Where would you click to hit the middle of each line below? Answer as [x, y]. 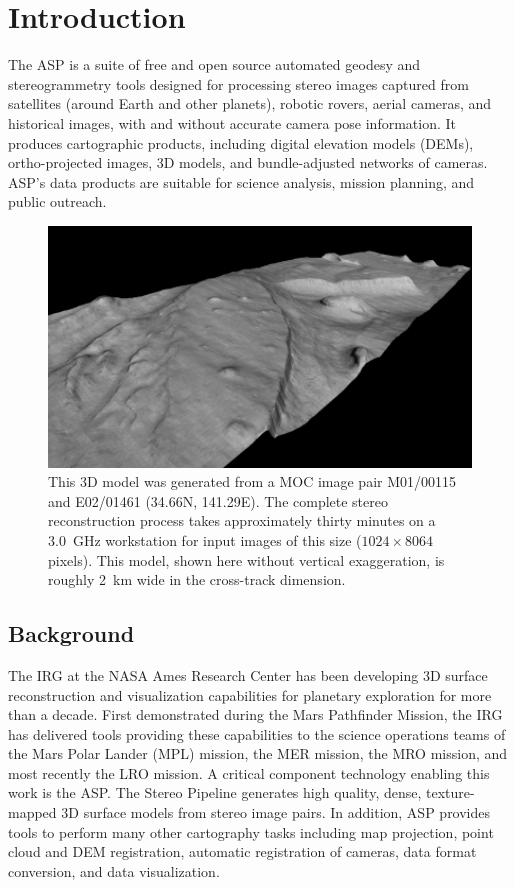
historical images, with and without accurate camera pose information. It [232, 122]
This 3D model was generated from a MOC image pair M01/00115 [252, 481]
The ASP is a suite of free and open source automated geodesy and [214, 64]
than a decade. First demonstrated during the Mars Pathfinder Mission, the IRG [255, 714]
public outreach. [57, 201]
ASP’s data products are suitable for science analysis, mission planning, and [241, 181]
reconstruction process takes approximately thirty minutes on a [242, 520]
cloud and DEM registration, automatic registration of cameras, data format [242, 851]
